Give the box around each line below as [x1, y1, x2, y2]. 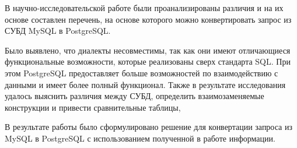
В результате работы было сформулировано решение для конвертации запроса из [5, 121, 292, 133]
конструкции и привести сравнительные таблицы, [5, 101, 181, 113]
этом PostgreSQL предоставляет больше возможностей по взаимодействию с [5, 66, 278, 79]
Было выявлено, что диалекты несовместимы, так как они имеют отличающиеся [5, 44, 291, 56]
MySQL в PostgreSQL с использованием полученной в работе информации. [5, 132, 275, 144]
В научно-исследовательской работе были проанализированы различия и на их [5, 2, 284, 13]
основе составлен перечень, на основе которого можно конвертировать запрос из [5, 13, 292, 25]
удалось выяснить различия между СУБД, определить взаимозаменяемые [5, 90, 264, 102]
